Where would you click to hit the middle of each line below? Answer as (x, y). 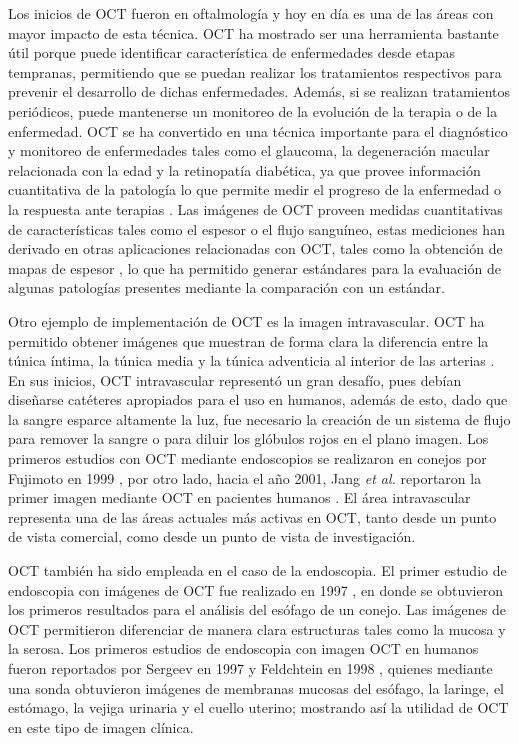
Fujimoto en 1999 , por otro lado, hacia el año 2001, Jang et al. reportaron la (245, 477)
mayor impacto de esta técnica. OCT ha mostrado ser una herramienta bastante (253, 32)
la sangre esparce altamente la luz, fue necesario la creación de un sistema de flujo (259, 418)
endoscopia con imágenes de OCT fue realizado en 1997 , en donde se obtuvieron (255, 589)
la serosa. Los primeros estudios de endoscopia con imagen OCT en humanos (243, 648)
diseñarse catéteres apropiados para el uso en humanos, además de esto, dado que (258, 399)
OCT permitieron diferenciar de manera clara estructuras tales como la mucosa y (257, 628)
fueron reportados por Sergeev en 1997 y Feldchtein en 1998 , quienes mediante (250, 668)
